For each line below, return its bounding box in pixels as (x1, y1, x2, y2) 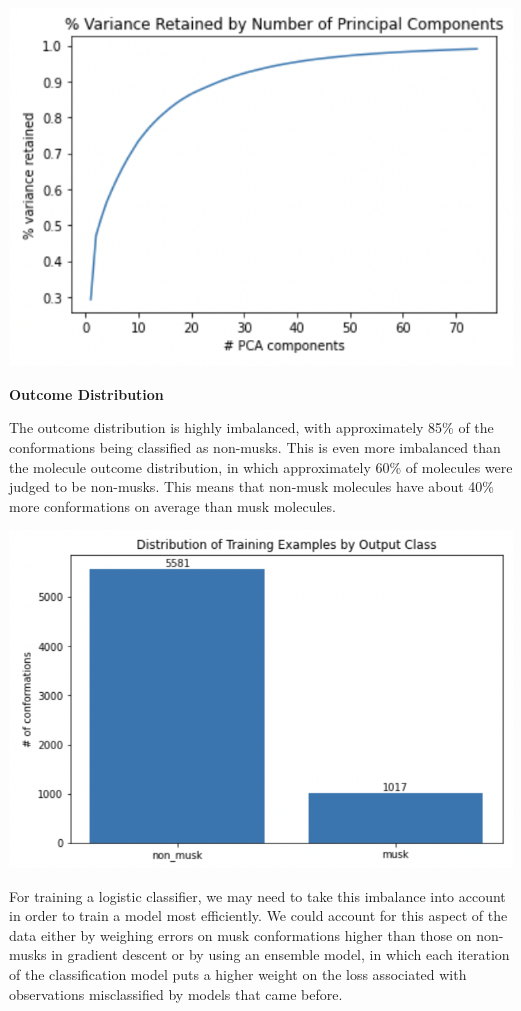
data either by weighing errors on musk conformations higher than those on (9, 924, 472, 945)
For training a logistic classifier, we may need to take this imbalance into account (9, 885, 506, 906)
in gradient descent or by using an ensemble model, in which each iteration (51, 944, 510, 965)
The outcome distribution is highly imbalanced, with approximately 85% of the (9, 417, 494, 438)
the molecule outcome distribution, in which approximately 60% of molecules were (9, 456, 513, 477)
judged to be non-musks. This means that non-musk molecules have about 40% (9, 476, 494, 497)
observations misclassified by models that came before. (9, 983, 343, 1004)
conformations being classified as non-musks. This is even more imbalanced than (9, 436, 501, 457)
